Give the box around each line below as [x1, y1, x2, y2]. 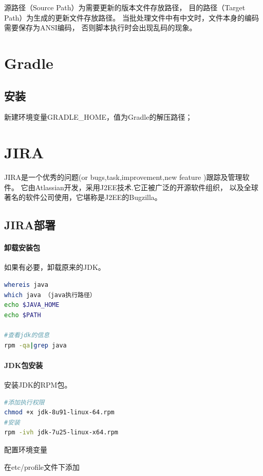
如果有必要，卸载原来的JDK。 [4, 262, 105, 272]
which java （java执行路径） [4, 291, 96, 299]
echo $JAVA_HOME [4, 301, 60, 309]
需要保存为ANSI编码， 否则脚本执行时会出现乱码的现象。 [4, 22, 197, 33]
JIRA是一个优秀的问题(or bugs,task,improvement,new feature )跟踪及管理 [4, 172, 242, 182]
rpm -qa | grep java [4, 341, 67, 349]
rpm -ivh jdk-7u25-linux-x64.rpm [4, 429, 118, 436]
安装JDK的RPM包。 [4, 379, 72, 390]
